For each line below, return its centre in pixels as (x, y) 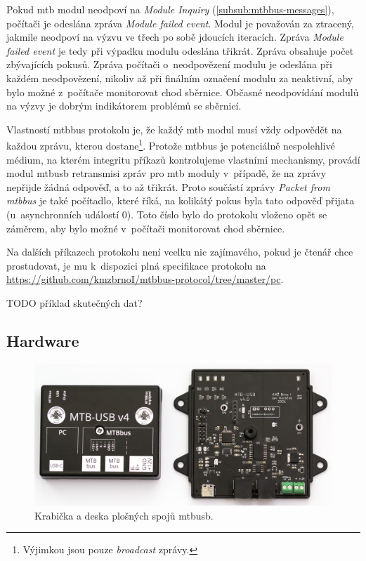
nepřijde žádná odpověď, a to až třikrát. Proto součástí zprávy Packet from (168, 186)
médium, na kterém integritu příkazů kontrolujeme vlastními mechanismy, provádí (183, 159)
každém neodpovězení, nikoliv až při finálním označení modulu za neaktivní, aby (180, 78)
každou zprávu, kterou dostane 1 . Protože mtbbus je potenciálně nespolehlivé (171, 144)
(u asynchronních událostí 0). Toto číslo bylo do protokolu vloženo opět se (167, 214)
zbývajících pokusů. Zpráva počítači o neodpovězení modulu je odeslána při (169, 64)
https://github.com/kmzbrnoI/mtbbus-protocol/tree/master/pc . (145, 279)
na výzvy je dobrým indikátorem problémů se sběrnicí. (124, 106)
